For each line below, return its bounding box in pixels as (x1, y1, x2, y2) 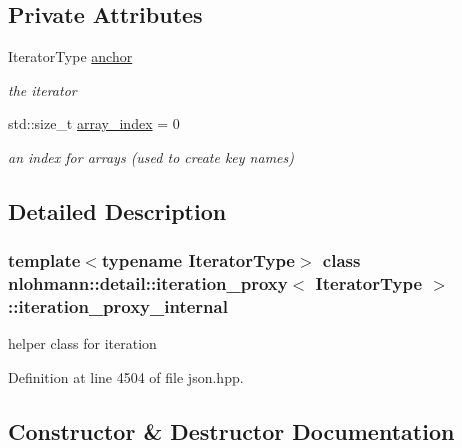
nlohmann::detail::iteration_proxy (8, 271, 288, 296)
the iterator (8, 79, 77, 100)
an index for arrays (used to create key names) (8, 146, 294, 167)
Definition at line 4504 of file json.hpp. (8, 367, 244, 388)
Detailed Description (8, 195, 227, 226)
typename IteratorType (101, 248, 295, 273)
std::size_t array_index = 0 (8, 113, 180, 134)
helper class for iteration (8, 333, 157, 354)
